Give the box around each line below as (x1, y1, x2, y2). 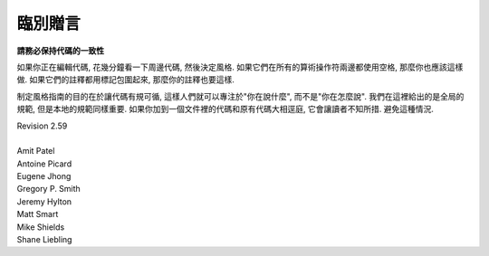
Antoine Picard (16, 158, 72, 169)
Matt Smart (16, 209, 59, 220)
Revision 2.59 (16, 120, 68, 131)
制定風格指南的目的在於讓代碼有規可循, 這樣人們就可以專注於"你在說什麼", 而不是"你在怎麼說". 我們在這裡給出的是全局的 (16, 90, 465, 101)
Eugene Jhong (16, 171, 72, 182)
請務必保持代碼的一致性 (16, 45, 104, 56)
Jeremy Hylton (16, 195, 72, 207)
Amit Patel (16, 146, 55, 156)
